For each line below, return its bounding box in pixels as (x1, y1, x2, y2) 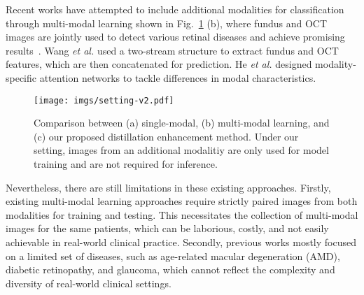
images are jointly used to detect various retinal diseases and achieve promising (6, 29, 345, 44)
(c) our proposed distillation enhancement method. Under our (34, 129, 299, 143)
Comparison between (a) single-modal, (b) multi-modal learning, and (34, 115, 330, 130)
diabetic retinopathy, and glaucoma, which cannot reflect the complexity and (6, 262, 335, 277)
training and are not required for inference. (34, 157, 218, 171)
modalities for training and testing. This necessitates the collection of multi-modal (6, 207, 358, 222)
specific (6, 70, 37, 85)
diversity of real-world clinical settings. (6, 275, 171, 290)
